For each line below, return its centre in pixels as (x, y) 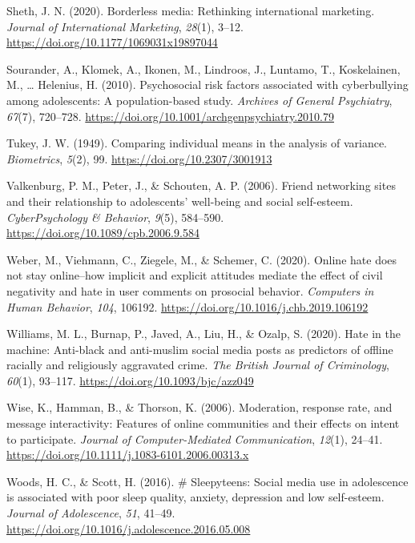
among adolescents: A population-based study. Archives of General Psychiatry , (199, 100)
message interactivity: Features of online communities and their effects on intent (203, 423)
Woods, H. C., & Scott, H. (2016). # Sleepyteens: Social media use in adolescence (207, 481)
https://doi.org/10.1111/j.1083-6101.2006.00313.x (128, 455)
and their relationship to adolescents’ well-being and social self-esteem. (180, 201)
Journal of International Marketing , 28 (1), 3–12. (125, 26)
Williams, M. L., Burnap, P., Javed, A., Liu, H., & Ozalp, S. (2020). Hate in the (203, 334)
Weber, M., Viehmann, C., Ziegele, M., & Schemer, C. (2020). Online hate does (202, 259)
